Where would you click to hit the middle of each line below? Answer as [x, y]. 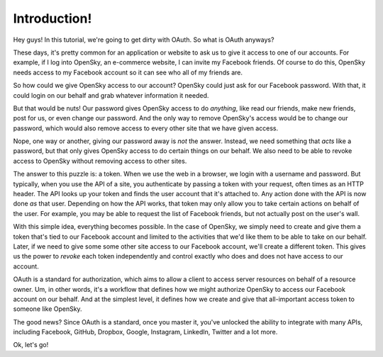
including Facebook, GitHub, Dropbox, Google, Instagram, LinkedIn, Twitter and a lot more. [145, 332]
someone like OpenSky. [48, 309]
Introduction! [52, 18]
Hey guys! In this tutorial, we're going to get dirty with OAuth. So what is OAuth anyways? [144, 40]
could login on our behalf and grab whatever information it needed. [111, 95]
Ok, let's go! [31, 345]
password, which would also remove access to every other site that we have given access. [146, 128]
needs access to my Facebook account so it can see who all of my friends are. [128, 72]
